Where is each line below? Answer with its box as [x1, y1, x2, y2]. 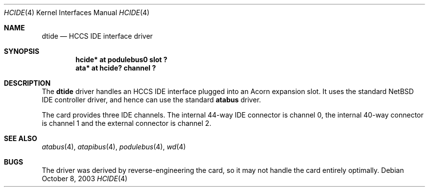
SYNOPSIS [4, 47, 40, 55]
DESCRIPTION [4, 79, 51, 87]
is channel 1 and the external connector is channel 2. [42, 119, 212, 127]
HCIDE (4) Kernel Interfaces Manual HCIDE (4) [4, 8, 150, 17]
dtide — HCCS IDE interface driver [42, 32, 153, 40]
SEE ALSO [4, 134, 37, 143]
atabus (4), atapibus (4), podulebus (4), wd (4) [42, 143, 186, 151]
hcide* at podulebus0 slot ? [75, 55, 167, 64]
